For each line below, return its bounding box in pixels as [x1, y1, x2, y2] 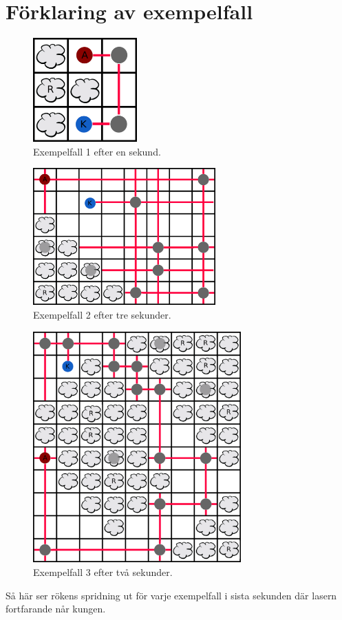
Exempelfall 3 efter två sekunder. [33, 565, 173, 579]
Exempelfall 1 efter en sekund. [33, 144, 161, 158]
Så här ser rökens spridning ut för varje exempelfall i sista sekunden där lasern [6, 588, 337, 602]
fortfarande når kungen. [6, 601, 106, 616]
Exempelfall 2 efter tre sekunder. [33, 308, 171, 322]
